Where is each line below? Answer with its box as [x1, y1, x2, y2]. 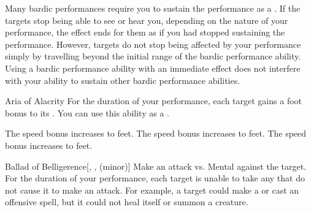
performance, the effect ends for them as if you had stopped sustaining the [5, 26, 285, 39]
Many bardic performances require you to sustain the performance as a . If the [5, 2, 301, 14]
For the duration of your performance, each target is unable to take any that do [5, 172, 305, 184]
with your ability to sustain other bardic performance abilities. [5, 74, 240, 86]
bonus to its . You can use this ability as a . [5, 106, 169, 119]
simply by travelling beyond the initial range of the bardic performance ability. [5, 50, 301, 62]
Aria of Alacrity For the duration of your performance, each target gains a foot [5, 94, 302, 107]
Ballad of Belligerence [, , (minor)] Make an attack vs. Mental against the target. [5, 159, 307, 172]
